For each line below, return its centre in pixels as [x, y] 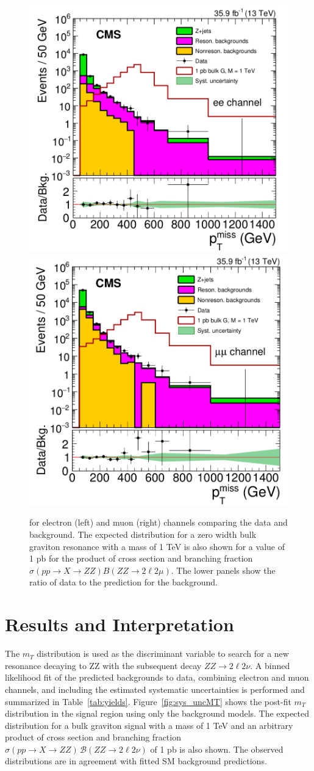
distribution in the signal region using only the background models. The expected [157, 713]
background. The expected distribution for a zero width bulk [143, 534]
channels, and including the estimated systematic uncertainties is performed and [155, 689]
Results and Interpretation [120, 624]
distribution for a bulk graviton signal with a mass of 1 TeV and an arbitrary [149, 725]
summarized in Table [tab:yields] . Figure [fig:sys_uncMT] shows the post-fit [148, 701]
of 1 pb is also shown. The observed [217, 749]
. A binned [270, 665]
